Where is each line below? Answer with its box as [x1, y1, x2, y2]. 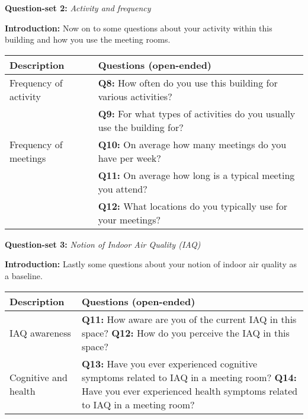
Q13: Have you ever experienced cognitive [81, 356, 258, 370]
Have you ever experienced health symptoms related [81, 383, 298, 398]
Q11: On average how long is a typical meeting [98, 168, 295, 182]
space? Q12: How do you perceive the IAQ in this [81, 325, 290, 340]
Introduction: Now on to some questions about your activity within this [5, 21, 272, 34]
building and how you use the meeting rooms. [5, 33, 171, 46]
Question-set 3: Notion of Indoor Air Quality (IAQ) [5, 238, 201, 250]
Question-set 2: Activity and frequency [5, 2, 151, 14]
